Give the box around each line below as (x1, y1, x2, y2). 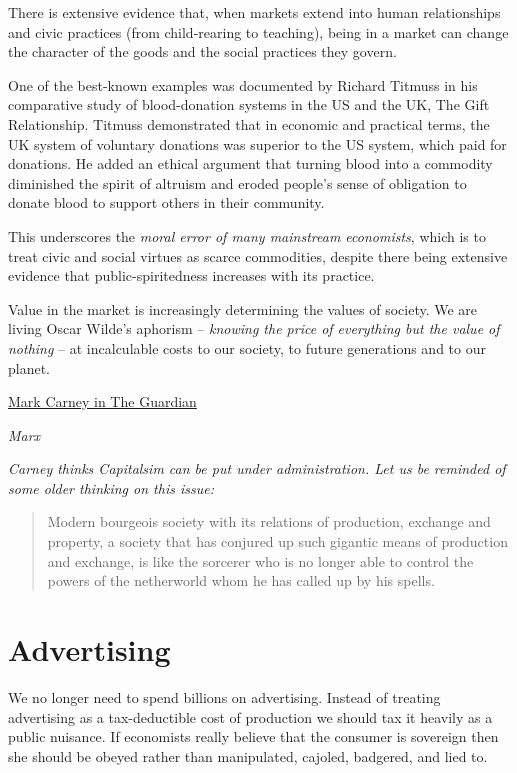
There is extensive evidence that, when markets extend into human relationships (8, 2, 501, 22)
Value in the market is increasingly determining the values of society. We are (8, 298, 478, 319)
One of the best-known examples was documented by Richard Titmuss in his (8, 74, 478, 95)
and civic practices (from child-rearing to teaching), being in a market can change (8, 21, 509, 42)
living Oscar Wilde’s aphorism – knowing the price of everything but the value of (8, 318, 500, 339)
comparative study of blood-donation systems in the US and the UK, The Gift (8, 94, 490, 115)
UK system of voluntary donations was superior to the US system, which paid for (8, 133, 507, 154)
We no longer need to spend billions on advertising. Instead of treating (8, 686, 441, 707)
